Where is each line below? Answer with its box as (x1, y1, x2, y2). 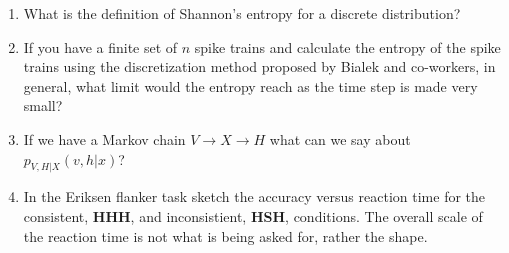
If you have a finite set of (23, 36, 178, 57)
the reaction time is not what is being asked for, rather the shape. (23, 225, 428, 246)
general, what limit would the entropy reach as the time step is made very (23, 75, 478, 96)
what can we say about (269, 128, 411, 149)
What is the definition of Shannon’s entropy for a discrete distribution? (23, 3, 461, 23)
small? (23, 95, 63, 116)
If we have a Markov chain (23, 128, 186, 149)
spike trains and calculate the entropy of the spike (194, 36, 501, 57)
